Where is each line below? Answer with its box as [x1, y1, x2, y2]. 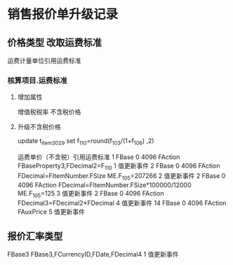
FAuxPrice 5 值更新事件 [17, 208, 86, 216]
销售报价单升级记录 [7, 6, 119, 22]
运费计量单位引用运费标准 [7, 57, 81, 64]
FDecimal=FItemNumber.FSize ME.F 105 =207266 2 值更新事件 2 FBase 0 [17, 171, 226, 182]
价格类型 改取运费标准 [7, 36, 102, 48]
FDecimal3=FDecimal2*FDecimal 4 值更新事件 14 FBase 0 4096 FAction [17, 199, 227, 208]
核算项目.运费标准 [7, 75, 68, 85]
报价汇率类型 [7, 230, 63, 242]
